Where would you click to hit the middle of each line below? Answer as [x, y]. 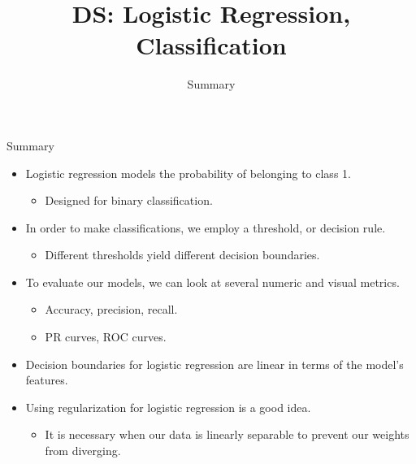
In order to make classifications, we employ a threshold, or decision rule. [206, 227]
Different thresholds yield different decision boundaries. [182, 255]
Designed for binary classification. [129, 200]
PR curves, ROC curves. [106, 337]
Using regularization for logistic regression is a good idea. [168, 407]
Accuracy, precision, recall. [111, 309]
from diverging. [83, 451]
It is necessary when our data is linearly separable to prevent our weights [227, 434]
